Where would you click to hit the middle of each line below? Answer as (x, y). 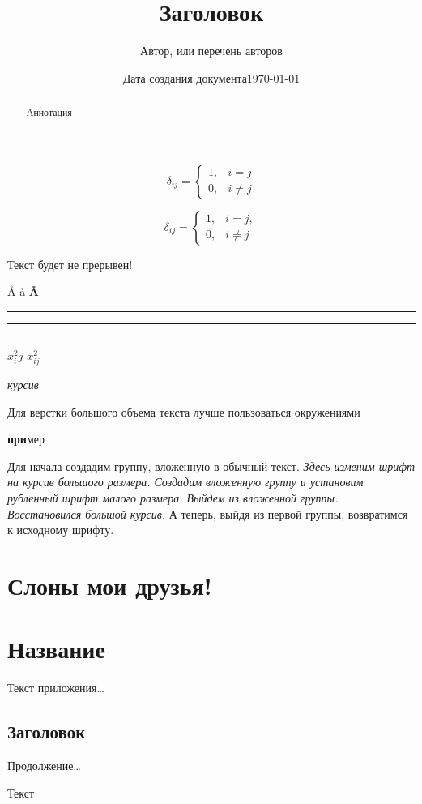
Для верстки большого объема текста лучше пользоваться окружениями (184, 411)
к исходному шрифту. (61, 530)
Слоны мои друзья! (110, 586)
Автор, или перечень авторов (211, 51)
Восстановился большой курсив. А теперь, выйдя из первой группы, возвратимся (208, 513)
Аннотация (49, 112)
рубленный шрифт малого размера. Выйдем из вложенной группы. (173, 498)
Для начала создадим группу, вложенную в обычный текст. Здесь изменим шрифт (211, 466)
